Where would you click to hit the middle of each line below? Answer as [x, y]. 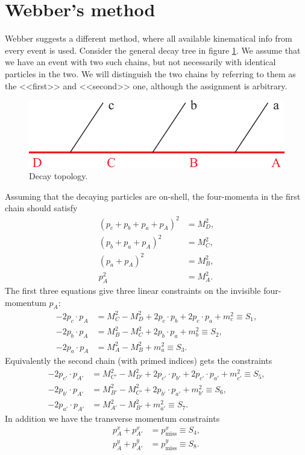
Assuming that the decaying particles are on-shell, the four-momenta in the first [153, 196]
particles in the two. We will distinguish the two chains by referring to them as [150, 73]
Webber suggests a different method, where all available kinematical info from [149, 38]
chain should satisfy [41, 208]
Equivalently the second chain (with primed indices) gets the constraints [139, 361]
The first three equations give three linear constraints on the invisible [133, 290]
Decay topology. [58, 176]
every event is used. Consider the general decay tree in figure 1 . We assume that [153, 50]
